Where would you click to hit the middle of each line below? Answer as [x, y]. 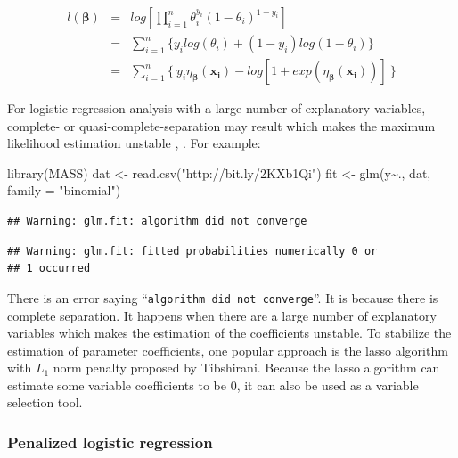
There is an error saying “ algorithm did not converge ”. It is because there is [223, 297]
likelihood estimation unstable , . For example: [134, 143]
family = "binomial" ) [64, 190]
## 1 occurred [49, 269]
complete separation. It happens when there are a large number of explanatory [222, 315]
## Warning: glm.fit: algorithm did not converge [157, 221]
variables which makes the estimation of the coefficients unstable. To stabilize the [229, 333]
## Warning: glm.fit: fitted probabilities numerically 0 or [192, 251]
